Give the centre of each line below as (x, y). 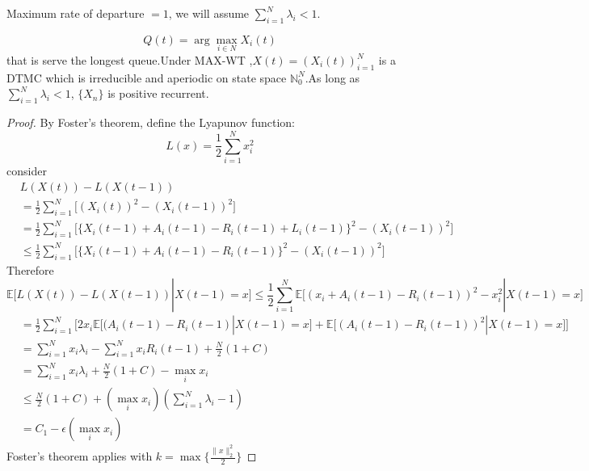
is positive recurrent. (158, 93)
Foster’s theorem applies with (80, 456)
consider (27, 170)
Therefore (30, 269)
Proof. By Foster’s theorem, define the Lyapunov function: (151, 122)
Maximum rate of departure (76, 13)
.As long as (332, 77)
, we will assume (209, 13)
